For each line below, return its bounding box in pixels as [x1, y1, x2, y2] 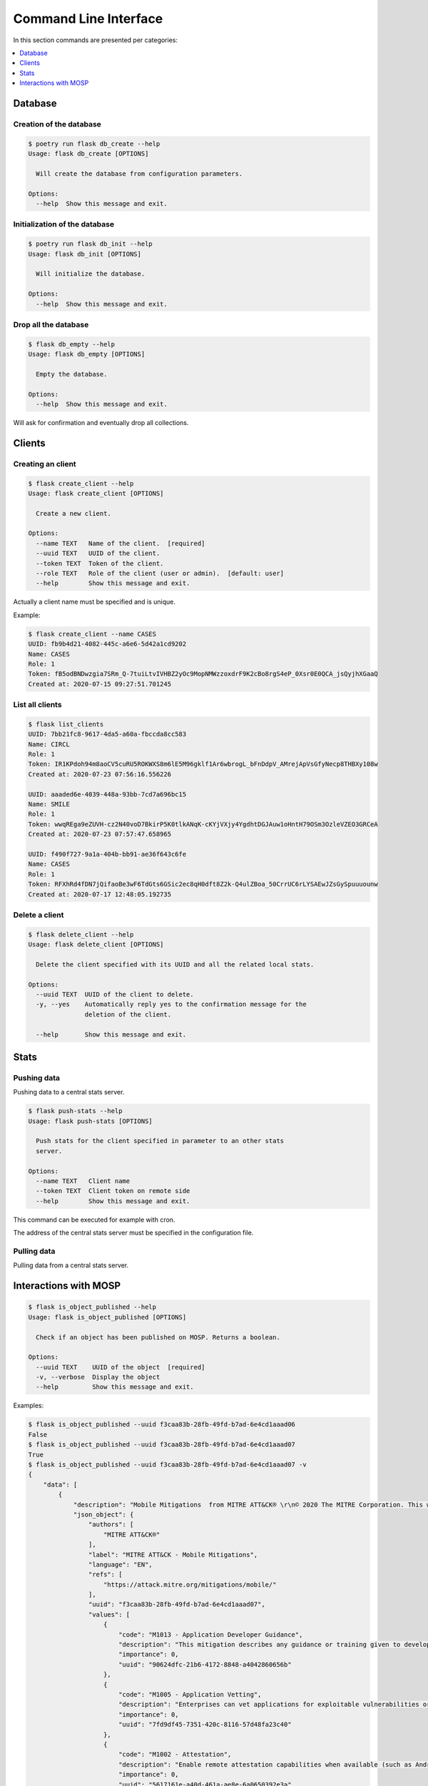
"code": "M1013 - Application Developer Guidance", [118, 1630, 303, 1639]
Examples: [13, 1401, 44, 1410]
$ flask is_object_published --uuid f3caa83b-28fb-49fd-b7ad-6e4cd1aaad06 [28, 1420, 296, 1429]
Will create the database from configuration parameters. [36, 169, 243, 178]
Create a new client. [36, 509, 112, 517]
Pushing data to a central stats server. [13, 1088, 125, 1097]
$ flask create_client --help [28, 479, 134, 487]
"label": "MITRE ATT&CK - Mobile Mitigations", [88, 1550, 258, 1559]
